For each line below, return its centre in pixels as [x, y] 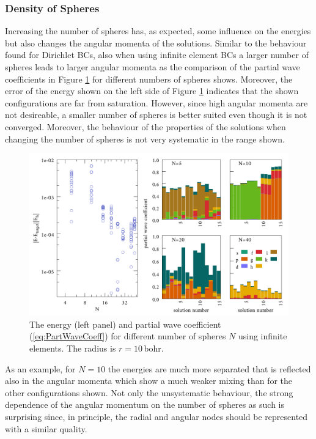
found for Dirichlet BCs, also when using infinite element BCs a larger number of [157, 55]
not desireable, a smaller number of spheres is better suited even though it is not [156, 115]
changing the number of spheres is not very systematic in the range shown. [145, 138]
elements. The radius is [73, 348]
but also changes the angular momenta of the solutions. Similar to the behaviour [156, 42]
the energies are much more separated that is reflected [209, 368]
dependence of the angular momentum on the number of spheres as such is [145, 404]
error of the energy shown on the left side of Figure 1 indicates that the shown [152, 91]
